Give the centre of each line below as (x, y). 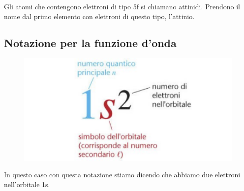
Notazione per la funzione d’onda (90, 42)
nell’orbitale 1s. (27, 184)
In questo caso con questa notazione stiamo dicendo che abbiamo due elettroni (122, 175)
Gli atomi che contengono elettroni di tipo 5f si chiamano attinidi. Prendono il (122, 6)
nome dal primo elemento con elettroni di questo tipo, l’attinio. (99, 16)
